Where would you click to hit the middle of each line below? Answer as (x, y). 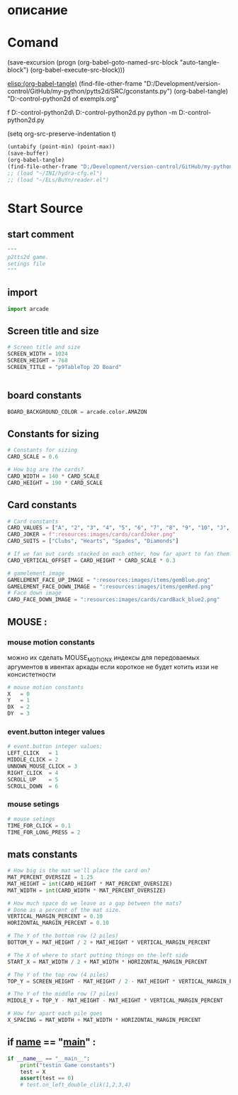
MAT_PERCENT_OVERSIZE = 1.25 (50, 877)
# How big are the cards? (45, 470)
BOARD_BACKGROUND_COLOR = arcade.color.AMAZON (77, 412)
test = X (33, 1072)
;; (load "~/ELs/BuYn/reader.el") (58, 180)
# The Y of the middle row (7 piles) (63, 994)
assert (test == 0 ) (47, 1078)
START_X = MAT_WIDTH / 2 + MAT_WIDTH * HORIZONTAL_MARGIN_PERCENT (107, 962)
